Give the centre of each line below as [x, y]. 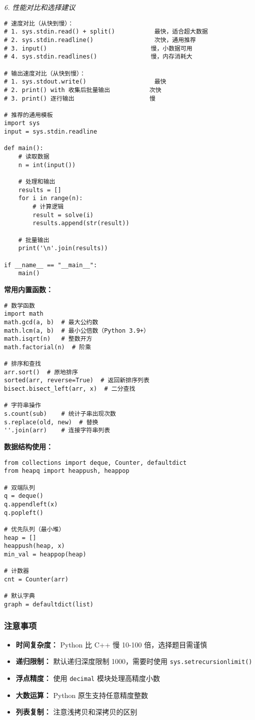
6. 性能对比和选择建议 [40, 7]
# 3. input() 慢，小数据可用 [98, 48]
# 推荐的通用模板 [28, 115]
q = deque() [24, 496]
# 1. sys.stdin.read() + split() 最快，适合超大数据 [106, 32]
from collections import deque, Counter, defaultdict [95, 463]
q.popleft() [24, 513]
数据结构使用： [28, 447]
